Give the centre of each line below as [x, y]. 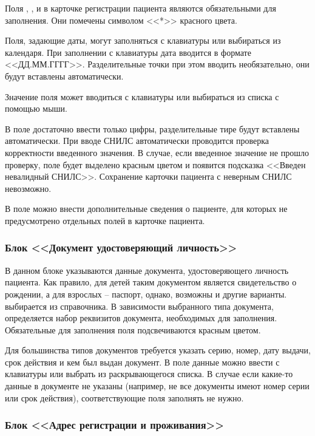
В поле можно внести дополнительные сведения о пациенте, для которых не [146, 209]
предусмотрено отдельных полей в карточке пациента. [105, 220]
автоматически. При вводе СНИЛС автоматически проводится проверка [137, 141]
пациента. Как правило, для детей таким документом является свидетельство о [151, 282]
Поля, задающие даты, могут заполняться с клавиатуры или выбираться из [143, 40]
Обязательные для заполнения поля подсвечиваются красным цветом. [133, 329]
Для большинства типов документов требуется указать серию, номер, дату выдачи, [158, 350]
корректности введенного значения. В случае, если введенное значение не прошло [157, 152]
